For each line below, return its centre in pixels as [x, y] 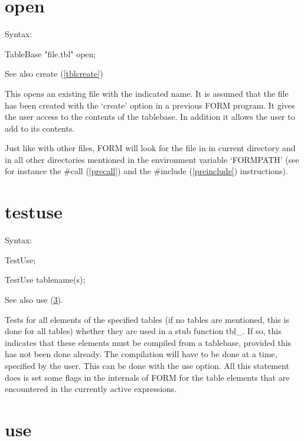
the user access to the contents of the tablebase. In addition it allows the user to [150, 117]
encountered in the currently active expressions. [91, 389]
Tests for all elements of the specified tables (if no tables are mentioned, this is [147, 319]
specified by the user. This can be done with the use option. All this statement [147, 365]
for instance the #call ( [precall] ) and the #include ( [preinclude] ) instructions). [146, 171]
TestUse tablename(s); [45, 280]
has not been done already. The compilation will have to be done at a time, [141, 354]
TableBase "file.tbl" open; [50, 53]
